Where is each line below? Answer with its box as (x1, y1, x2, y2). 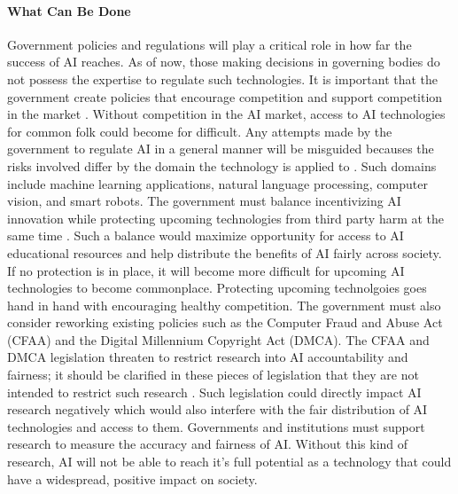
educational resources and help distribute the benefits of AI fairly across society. (7, 243, 442, 262)
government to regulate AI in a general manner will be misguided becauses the (7, 139, 434, 158)
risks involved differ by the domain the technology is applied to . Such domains (7, 156, 437, 175)
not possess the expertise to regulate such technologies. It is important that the (7, 69, 439, 88)
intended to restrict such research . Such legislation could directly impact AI (7, 382, 422, 401)
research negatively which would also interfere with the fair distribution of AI (7, 400, 428, 419)
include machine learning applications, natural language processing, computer (7, 174, 428, 192)
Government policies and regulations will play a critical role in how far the (7, 35, 412, 53)
